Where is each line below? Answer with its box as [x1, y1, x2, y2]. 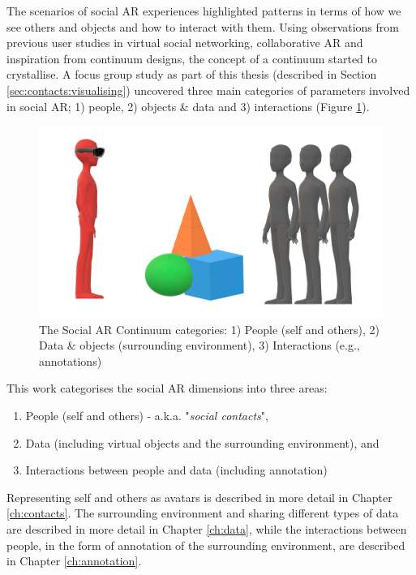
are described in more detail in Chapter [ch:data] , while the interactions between [6, 520, 407, 537]
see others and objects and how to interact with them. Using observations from [6, 18, 399, 35]
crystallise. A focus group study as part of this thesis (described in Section [6, 66, 377, 83]
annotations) [39, 352, 102, 369]
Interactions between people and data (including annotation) [25, 461, 328, 478]
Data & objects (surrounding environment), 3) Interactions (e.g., [39, 337, 360, 354]
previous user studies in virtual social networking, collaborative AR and [6, 34, 363, 51]
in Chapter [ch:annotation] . [6, 552, 142, 569]
